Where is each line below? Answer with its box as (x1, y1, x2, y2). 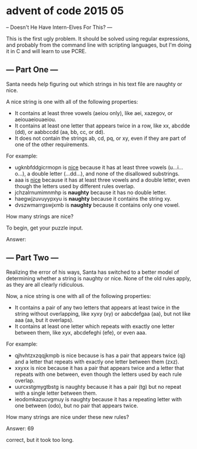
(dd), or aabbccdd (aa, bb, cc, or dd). (14, 128, 105, 135)
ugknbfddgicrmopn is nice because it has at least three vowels (14, 163, 167, 171)
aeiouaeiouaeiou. (14, 116, 57, 123)
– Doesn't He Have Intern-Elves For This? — (6, 24, 113, 31)
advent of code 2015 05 (6, 4, 124, 18)
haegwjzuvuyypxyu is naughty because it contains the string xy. (14, 195, 172, 202)
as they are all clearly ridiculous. (6, 281, 85, 288)
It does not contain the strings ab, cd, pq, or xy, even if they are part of (14, 135, 186, 142)
